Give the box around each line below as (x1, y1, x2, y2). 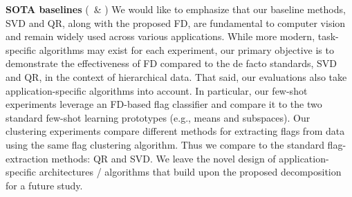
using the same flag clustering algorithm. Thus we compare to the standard (6, 137, 324, 151)
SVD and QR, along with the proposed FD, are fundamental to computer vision (6, 15, 346, 30)
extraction (6, 151, 48, 165)
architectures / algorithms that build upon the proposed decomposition (39, 165, 342, 179)
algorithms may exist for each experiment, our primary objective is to (39, 42, 334, 57)
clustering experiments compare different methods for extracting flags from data (6, 124, 345, 138)
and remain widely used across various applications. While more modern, (6, 29, 315, 44)
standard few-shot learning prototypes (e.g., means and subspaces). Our (6, 110, 311, 124)
